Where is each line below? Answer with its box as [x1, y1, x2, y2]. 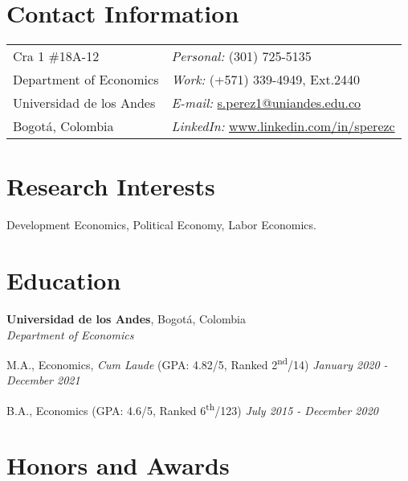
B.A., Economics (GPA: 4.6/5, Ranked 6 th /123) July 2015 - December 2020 [6, 400, 378, 418]
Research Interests [6, 170, 215, 203]
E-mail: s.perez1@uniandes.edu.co [171, 93, 361, 113]
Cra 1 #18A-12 [13, 47, 100, 66]
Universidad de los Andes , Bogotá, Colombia [6, 310, 246, 327]
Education [6, 264, 121, 297]
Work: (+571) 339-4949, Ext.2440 [171, 70, 361, 89]
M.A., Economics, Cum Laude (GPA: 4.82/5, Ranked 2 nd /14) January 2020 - [6, 354, 388, 372]
